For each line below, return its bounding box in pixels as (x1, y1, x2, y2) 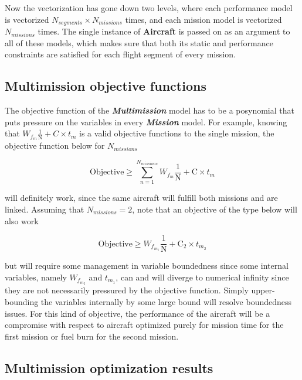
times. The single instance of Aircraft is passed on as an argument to (38, 25, 290, 37)
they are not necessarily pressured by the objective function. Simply (5, 284, 249, 296)
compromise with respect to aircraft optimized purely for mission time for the (5, 319, 284, 331)
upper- (251, 284, 275, 296)
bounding (5, 296, 39, 308)
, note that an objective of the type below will (132, 203, 297, 215)
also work (5, 214, 39, 227)
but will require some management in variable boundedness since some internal (5, 259, 289, 272)
